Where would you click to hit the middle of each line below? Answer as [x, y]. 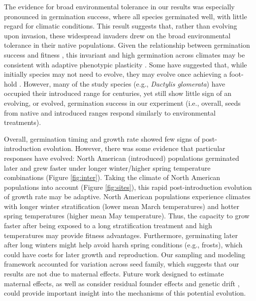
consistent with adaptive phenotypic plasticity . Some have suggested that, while [126, 64]
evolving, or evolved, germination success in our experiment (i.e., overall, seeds [122, 103]
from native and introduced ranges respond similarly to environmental [110, 112]
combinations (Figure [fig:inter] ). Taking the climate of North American [112, 177]
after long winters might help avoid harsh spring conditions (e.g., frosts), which [123, 245]
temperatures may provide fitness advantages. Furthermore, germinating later [121, 235]
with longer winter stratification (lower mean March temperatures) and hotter [122, 206]
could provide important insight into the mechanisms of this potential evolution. [125, 293]
